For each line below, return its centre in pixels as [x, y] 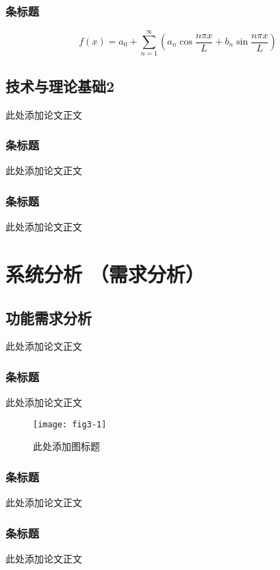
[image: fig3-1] [70, 424]
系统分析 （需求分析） [105, 273]
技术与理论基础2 [60, 85]
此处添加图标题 [66, 446]
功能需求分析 [49, 317]
